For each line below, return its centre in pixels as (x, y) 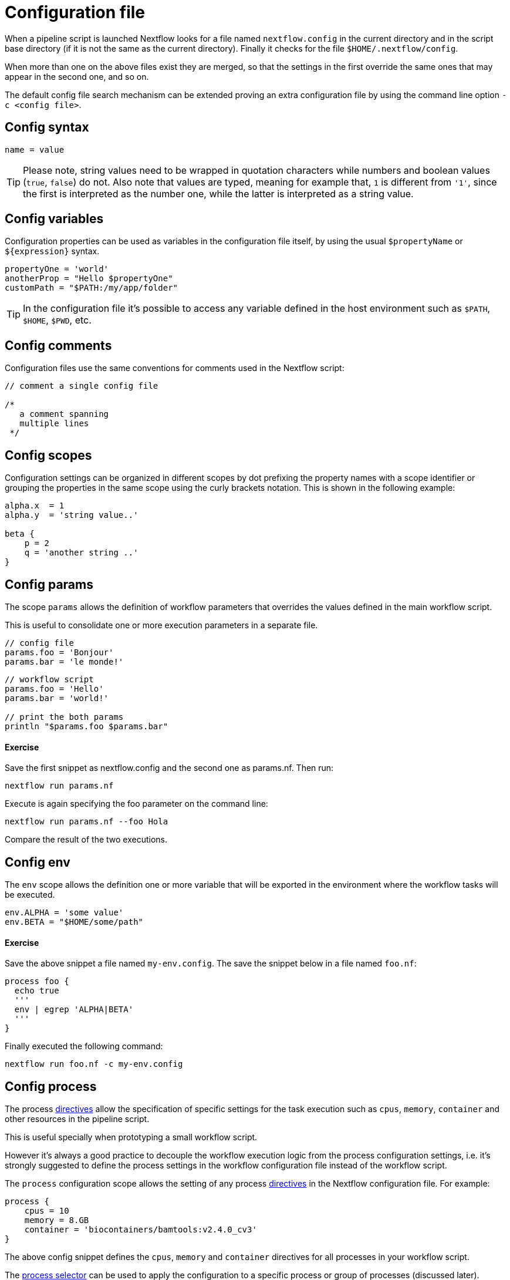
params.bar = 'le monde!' (64, 661)
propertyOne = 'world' (57, 269)
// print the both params (64, 717)
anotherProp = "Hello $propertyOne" (89, 279)
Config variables (54, 219)
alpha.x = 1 (35, 506)
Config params (49, 584)
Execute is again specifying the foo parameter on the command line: (136, 804)
